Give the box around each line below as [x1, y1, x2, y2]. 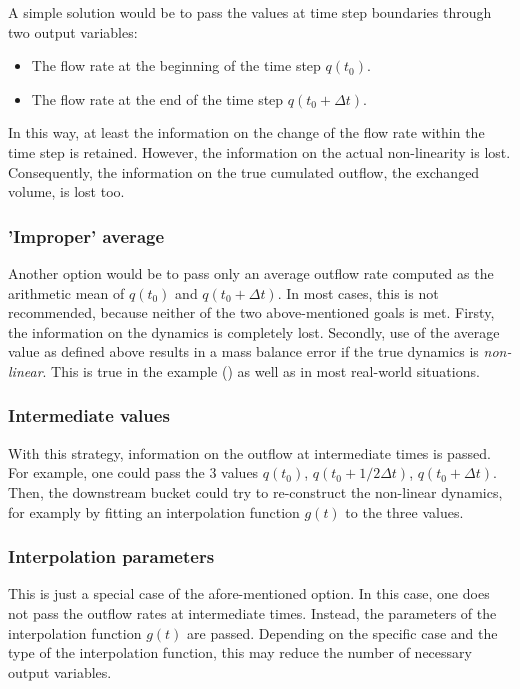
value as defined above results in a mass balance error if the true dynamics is [8, 341, 479, 362]
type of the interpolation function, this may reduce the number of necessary [8, 642, 472, 663]
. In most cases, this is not [277, 282, 439, 303]
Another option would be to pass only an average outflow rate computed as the [8, 262, 494, 283]
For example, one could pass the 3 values [8, 462, 259, 483]
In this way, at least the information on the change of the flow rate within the [8, 122, 485, 143]
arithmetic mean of [8, 282, 125, 303]
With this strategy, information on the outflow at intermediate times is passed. [8, 442, 491, 463]
